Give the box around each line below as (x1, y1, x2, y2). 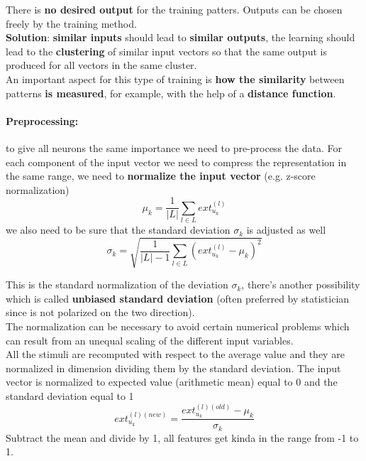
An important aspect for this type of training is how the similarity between (6, 71, 345, 86)
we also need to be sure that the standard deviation (6, 222, 231, 237)
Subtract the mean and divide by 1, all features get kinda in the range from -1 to (6, 430, 359, 445)
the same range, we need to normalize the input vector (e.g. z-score (6, 168, 316, 183)
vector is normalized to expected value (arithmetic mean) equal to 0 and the (6, 374, 338, 389)
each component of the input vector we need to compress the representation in (6, 154, 347, 169)
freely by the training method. (6, 16, 137, 31)
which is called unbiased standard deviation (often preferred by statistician (6, 291, 350, 305)
